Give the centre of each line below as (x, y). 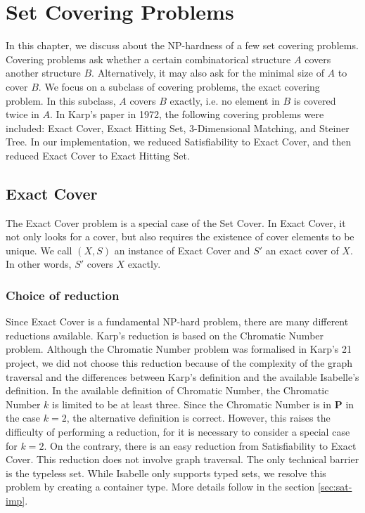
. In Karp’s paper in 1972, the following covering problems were (187, 114)
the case (23, 418)
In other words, (39, 264)
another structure (43, 73)
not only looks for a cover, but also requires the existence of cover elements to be (180, 236)
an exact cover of (302, 250)
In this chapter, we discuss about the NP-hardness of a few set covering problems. (182, 45)
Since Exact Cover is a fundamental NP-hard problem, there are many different (177, 322)
